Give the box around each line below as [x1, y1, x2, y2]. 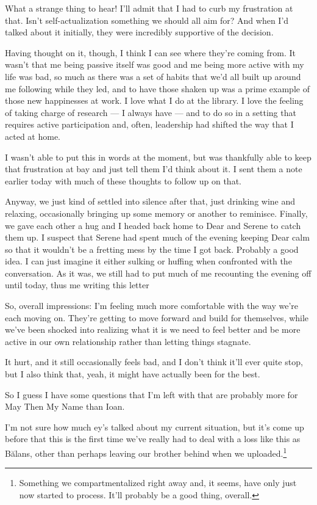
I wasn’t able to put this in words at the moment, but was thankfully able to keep [5, 150, 312, 163]
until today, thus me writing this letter [5, 278, 149, 291]
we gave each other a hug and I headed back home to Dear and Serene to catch [5, 219, 301, 231]
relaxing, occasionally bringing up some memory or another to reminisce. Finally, [5, 206, 308, 219]
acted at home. [5, 129, 60, 142]
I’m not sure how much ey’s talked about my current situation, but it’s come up [5, 420, 304, 433]
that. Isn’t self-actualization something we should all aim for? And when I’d [5, 13, 289, 26]
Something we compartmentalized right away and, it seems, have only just [19, 476, 297, 489]
